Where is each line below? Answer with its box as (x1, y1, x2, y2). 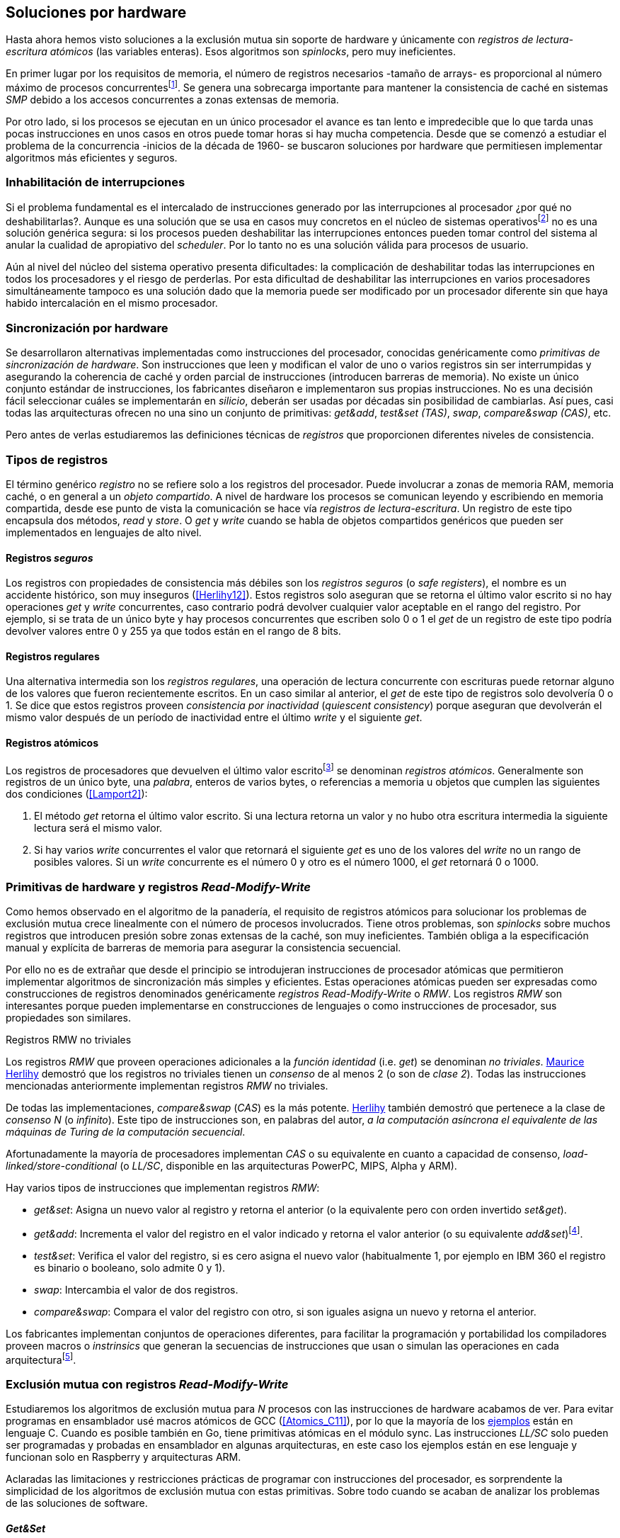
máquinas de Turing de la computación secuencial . (6, 1126, 246, 1138)
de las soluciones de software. (6, 1497, 148, 1510)
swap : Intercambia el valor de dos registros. (34, 1283, 239, 1296)
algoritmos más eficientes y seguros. (6, 152, 178, 164)
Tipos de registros (6, 452, 108, 467)
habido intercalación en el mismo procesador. (6, 297, 218, 310)
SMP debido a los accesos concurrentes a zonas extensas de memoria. (6, 94, 339, 106)
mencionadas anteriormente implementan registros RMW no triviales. (6, 1080, 328, 1092)
